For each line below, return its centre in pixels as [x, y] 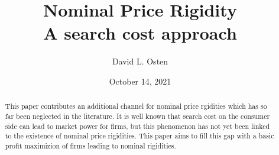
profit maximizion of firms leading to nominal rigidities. [90, 145]
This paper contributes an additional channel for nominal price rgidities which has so [136, 106]
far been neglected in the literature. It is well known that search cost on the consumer [137, 116]
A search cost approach [140, 33]
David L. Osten [140, 61]
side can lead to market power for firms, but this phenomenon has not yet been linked [137, 126]
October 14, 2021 [140, 81]
